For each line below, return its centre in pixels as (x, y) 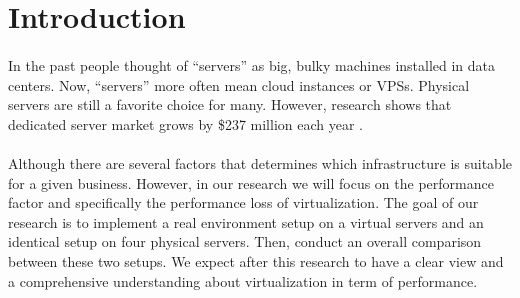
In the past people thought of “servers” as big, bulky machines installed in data (252, 64)
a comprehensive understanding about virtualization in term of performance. (243, 280)
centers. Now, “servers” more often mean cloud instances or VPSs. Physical (239, 84)
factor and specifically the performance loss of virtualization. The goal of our (243, 202)
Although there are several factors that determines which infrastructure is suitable (260, 162)
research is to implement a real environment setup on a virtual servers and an (246, 221)
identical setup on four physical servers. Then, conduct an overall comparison (245, 241)
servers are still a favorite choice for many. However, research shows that (230, 104)
